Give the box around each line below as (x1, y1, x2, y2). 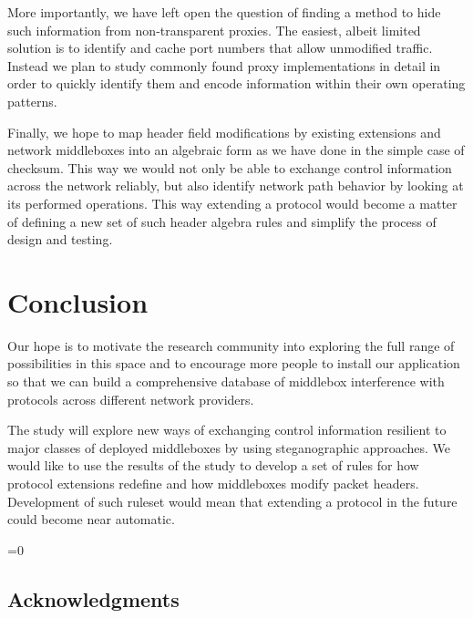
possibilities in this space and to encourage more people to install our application (7, 354, 460, 373)
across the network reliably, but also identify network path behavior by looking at (7, 176, 464, 195)
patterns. (7, 91, 57, 110)
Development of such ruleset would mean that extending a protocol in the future (7, 491, 458, 510)
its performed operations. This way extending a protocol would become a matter (7, 193, 458, 212)
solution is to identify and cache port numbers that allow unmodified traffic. (7, 38, 433, 57)
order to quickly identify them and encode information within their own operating (7, 74, 466, 93)
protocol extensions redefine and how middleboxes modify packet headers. (7, 474, 419, 492)
